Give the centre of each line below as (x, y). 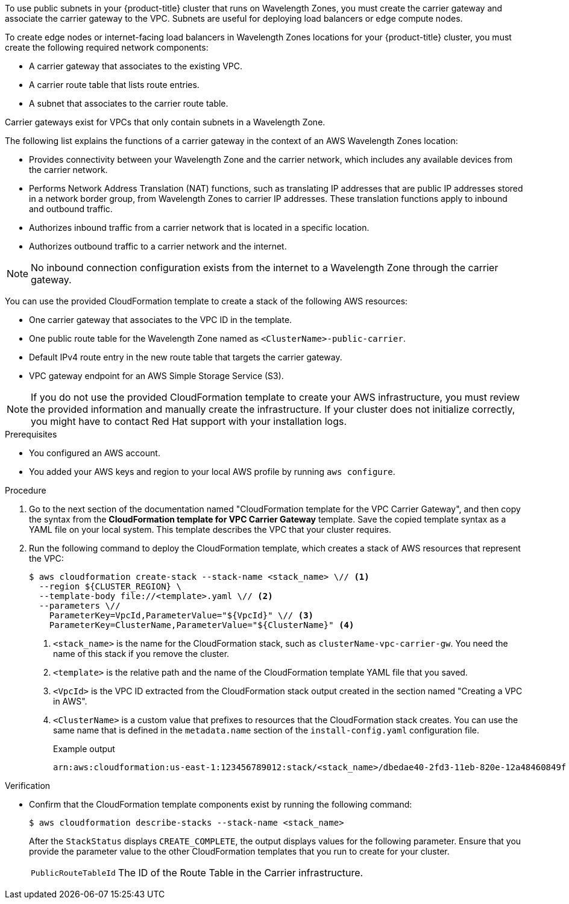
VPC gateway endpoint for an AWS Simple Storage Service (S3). (156, 376)
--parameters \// (80, 606)
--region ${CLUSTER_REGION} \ (110, 586)
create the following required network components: (107, 47)
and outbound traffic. (71, 209)
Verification (28, 786)
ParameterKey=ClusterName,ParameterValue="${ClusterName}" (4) (202, 625)
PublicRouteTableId (73, 873)
